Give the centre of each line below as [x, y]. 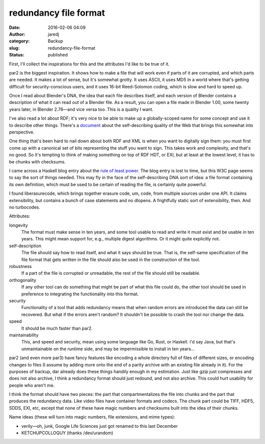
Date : [15, 27]
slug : [14, 48]
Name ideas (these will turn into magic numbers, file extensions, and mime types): [92, 417]
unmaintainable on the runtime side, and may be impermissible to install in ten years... [108, 349]
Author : [17, 34]
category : [19, 41]
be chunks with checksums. [37, 161]
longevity [18, 225]
